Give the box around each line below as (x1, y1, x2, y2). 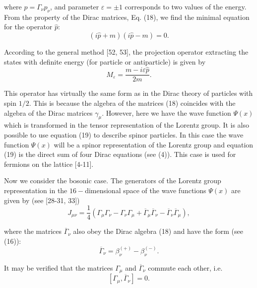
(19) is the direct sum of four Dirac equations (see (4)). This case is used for (4, 149, 236, 159)
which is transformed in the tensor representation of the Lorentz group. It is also (4, 120, 250, 130)
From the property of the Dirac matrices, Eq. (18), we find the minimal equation (4, 11, 250, 22)
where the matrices (4, 226, 62, 236)
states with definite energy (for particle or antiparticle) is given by (4, 56, 206, 67)
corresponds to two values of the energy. (125, 1, 247, 11)
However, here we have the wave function (106, 107, 231, 118)
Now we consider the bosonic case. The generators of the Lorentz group (4, 175, 221, 186)
